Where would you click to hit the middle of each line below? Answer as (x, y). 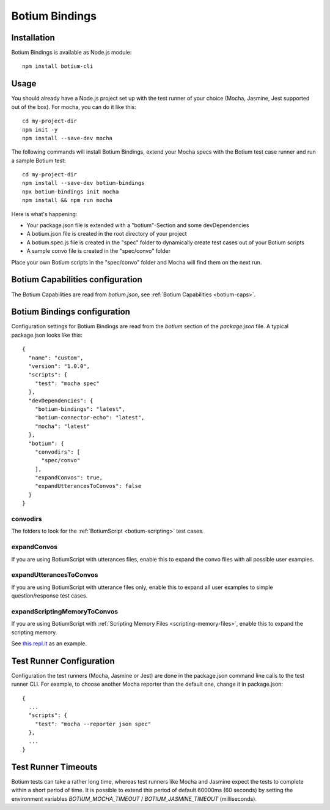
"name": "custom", (56, 358)
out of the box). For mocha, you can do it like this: (74, 107)
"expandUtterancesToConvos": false (88, 486)
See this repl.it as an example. (49, 643)
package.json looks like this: (47, 335)
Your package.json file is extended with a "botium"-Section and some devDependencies (138, 225)
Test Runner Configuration (63, 661)
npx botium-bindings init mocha (71, 192)
